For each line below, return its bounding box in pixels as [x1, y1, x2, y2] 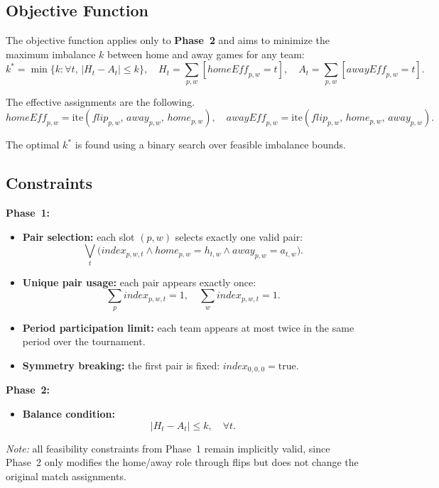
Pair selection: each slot [22, 229, 135, 244]
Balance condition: [22, 406, 115, 421]
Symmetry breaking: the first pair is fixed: [22, 357, 220, 372]
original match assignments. [6, 468, 126, 483]
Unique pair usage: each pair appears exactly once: [22, 274, 256, 289]
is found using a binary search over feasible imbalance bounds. [75, 137, 347, 152]
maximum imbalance [6, 46, 96, 61]
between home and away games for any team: [107, 46, 305, 61]
